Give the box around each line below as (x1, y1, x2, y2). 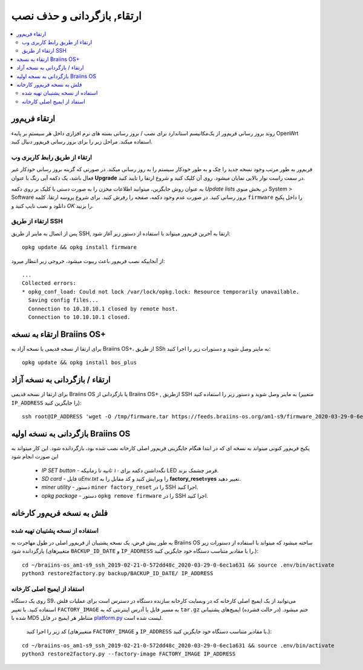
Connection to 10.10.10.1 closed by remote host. (28, 305, 178, 312)
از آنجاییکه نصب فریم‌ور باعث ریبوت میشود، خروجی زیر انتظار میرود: (11, 257, 166, 264)
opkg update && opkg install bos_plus (22, 359, 137, 366)
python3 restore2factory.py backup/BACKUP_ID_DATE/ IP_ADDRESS (22, 570, 214, 577)
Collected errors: (22, 280, 77, 287)
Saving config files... (28, 297, 99, 304)
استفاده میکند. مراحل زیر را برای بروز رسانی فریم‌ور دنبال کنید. (11, 138, 152, 145)
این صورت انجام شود (11, 453, 59, 460)
